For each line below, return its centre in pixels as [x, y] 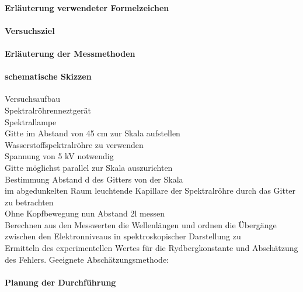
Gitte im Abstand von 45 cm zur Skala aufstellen [93, 133]
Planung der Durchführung [60, 282]
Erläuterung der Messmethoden [70, 53]
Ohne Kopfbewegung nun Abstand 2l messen [85, 213]
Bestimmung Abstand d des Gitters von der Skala [94, 179]
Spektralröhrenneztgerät [48, 110]
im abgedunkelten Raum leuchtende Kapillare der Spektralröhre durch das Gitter [150, 190]
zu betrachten [29, 202]
